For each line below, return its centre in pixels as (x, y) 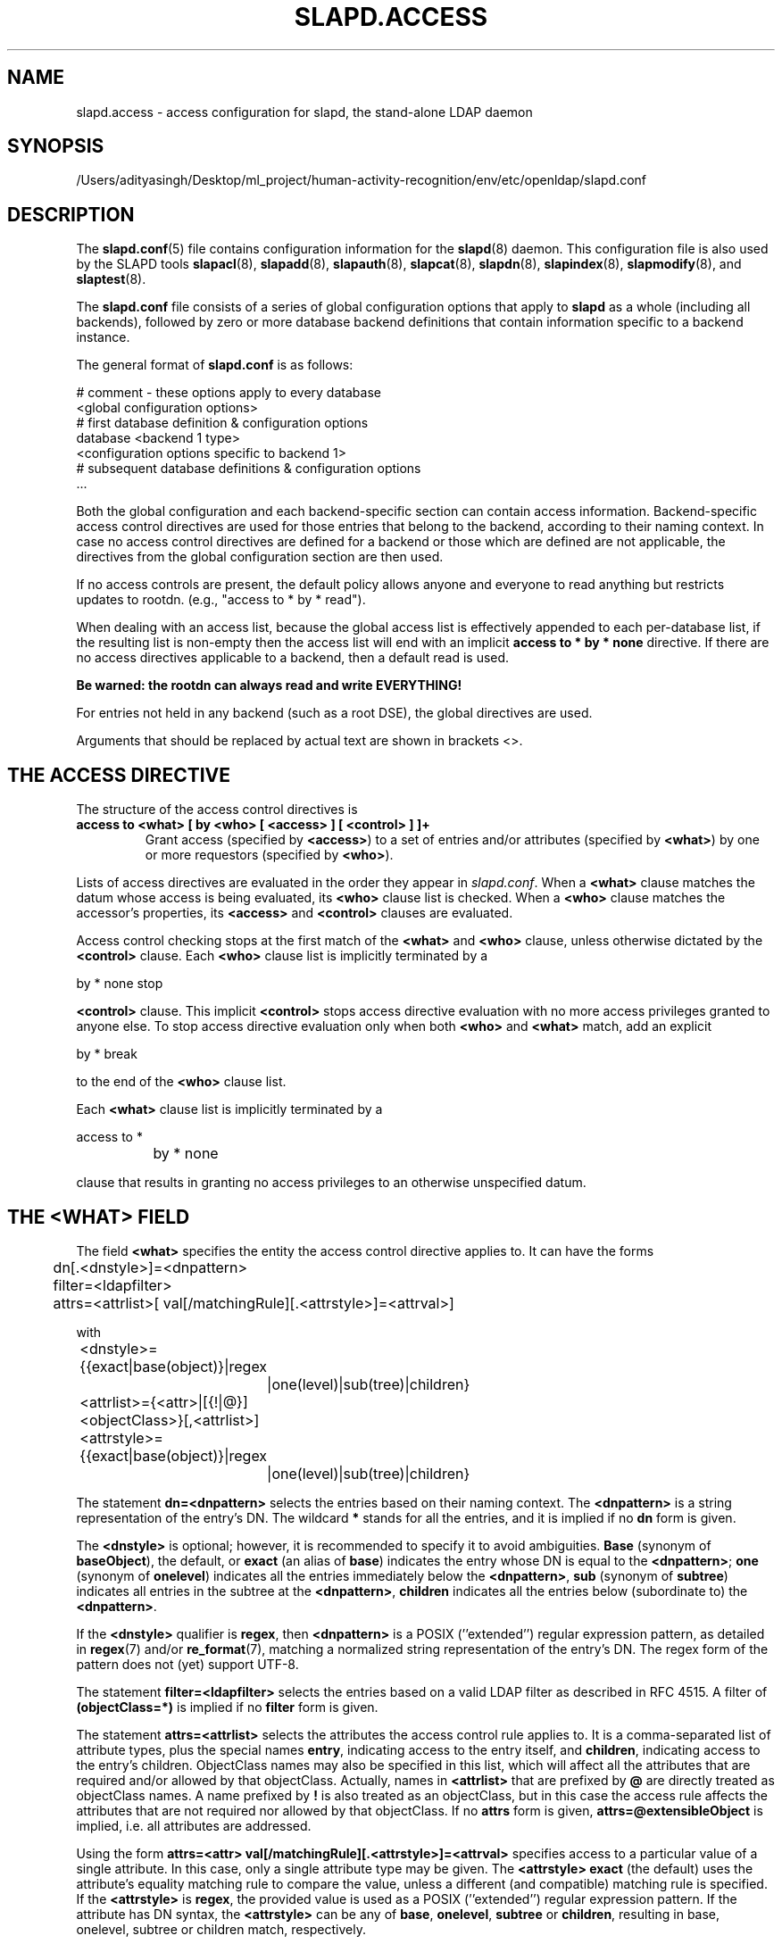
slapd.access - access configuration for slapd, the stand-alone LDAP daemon (304, 112)
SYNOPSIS (56, 146)
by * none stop (120, 984)
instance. (103, 337)
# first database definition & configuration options (222, 423)
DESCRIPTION (71, 214)
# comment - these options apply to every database (229, 393)
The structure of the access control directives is (217, 810)
